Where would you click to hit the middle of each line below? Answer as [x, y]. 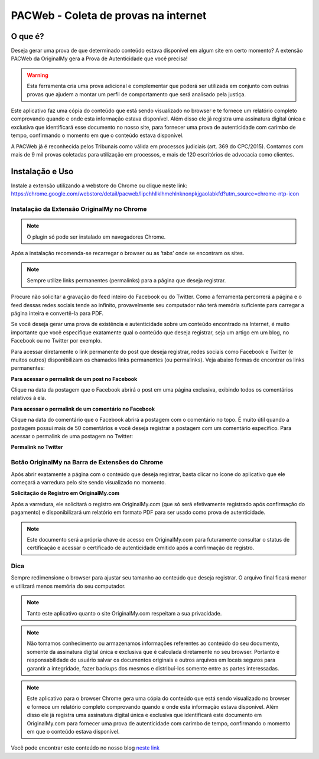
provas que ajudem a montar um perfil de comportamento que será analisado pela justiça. [136, 94]
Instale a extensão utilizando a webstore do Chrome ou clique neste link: [99, 185]
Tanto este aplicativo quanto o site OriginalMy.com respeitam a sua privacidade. [124, 613]
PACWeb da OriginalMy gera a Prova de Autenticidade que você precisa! [99, 58]
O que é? [27, 36]
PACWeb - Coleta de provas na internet [109, 15]
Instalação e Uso [42, 171]
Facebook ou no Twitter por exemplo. [56, 341]
